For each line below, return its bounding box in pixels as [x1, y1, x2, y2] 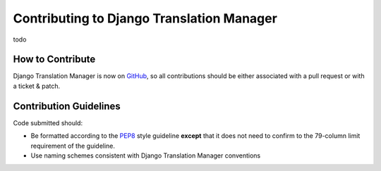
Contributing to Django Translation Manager [13, 11, 278, 26]
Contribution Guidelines [13, 100, 121, 112]
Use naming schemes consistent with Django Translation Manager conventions [30, 151, 261, 160]
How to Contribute [13, 53, 96, 65]
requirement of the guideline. [30, 141, 116, 150]
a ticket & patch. [13, 82, 61, 90]
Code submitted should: [13, 118, 83, 127]
